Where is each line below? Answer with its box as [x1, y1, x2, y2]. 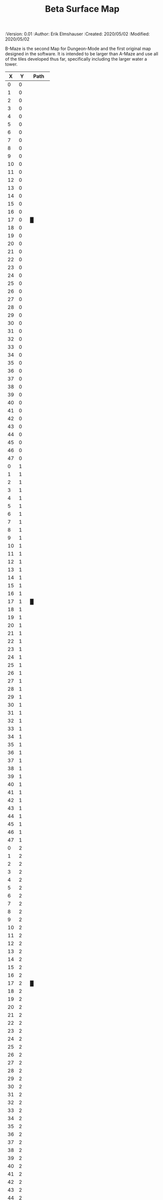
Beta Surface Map [45, 3, 120, 15]
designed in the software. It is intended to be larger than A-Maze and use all [5, 51, 158, 57]
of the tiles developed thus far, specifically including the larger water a [5, 56, 147, 62]
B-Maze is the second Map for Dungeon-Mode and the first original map [5, 46, 151, 52]
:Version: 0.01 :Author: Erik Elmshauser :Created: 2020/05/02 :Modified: [5, 31, 150, 37]
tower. [5, 61, 18, 67]
